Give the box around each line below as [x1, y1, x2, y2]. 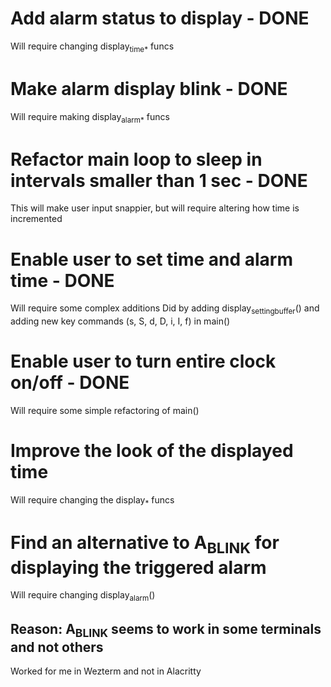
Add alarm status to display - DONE [10, 7, 310, 30]
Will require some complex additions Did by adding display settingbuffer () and [10, 302, 320, 317]
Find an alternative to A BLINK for [10, 532, 280, 557]
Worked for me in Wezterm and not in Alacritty [10, 665, 202, 677]
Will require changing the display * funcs [10, 494, 175, 508]
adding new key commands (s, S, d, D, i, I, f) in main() [10, 315, 231, 327]
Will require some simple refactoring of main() [10, 405, 200, 417]
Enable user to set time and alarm [10, 248, 294, 271]
